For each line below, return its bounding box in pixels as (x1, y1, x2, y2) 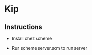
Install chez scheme (11, 36, 52, 41)
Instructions (4, 23, 42, 31)
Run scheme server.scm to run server (11, 45, 87, 51)
